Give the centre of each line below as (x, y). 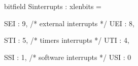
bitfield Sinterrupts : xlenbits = (53, 6)
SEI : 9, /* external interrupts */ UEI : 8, (69, 23)
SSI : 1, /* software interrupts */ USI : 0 (68, 57)
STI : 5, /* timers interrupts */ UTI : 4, (67, 40)
